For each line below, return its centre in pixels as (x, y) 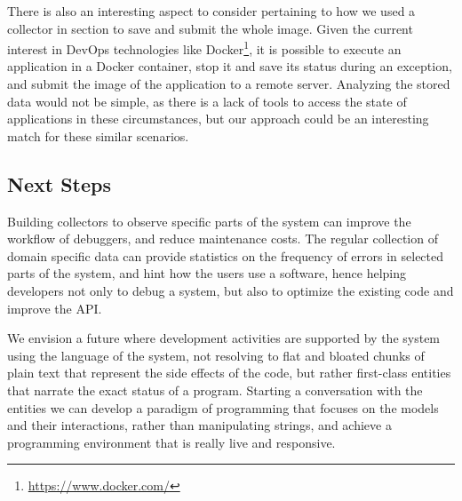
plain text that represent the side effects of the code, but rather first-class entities (229, 373)
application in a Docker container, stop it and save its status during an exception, (230, 66)
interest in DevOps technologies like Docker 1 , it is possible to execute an (204, 48)
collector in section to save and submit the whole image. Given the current (210, 28)
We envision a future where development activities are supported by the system (224, 338)
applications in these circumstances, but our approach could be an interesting (218, 119)
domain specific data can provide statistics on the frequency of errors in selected (226, 255)
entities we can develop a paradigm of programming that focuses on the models (223, 407)
